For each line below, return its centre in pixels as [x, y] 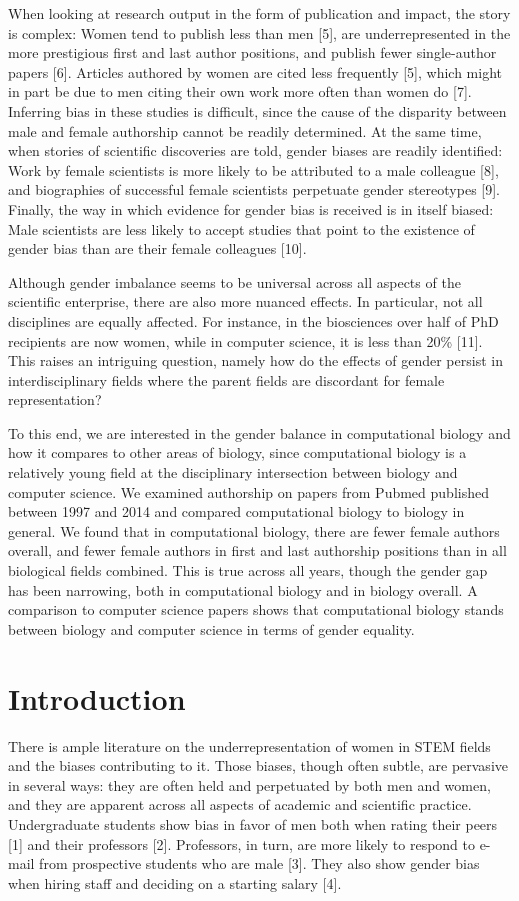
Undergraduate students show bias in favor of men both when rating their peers [253, 823]
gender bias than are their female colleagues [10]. [157, 248]
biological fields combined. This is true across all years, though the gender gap [248, 570]
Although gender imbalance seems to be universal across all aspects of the [234, 281]
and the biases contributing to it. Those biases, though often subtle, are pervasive [258, 765]
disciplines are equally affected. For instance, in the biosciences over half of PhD [253, 320]
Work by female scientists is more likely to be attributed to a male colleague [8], [253, 169]
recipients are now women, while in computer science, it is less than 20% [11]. [245, 340]
